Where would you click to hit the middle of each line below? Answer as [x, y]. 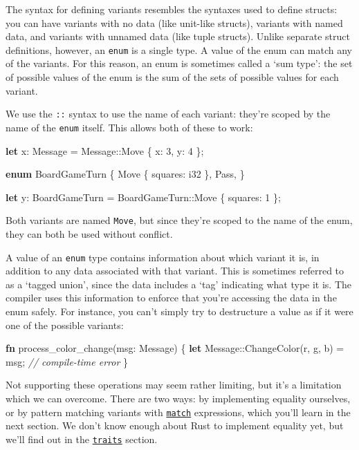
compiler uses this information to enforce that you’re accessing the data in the [171, 298]
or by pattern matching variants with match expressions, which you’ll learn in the [178, 412]
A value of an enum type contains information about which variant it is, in [163, 257]
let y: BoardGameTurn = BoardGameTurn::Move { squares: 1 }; [143, 197]
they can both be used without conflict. [89, 233]
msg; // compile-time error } [67, 361]
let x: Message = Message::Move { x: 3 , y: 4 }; [105, 150]
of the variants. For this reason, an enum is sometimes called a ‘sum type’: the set [179, 63]
